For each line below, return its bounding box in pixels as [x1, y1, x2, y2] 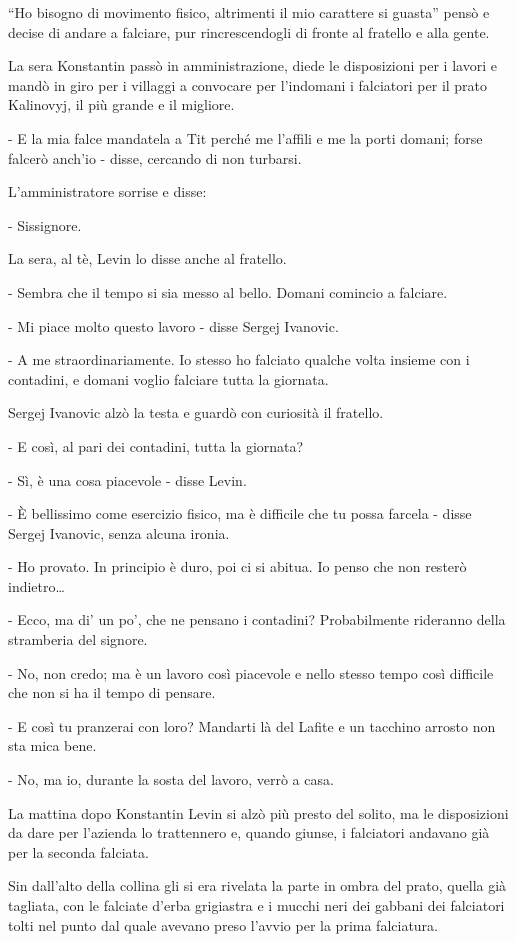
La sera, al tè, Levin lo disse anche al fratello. [8, 248, 287, 269]
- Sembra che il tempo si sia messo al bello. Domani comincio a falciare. [8, 281, 448, 302]
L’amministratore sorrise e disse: [8, 181, 207, 202]
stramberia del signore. [8, 629, 148, 650]
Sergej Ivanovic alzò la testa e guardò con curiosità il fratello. [8, 402, 384, 423]
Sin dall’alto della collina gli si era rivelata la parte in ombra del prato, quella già [8, 875, 507, 896]
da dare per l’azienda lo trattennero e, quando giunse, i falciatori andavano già [8, 822, 490, 843]
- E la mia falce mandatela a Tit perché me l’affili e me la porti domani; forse [8, 127, 483, 148]
